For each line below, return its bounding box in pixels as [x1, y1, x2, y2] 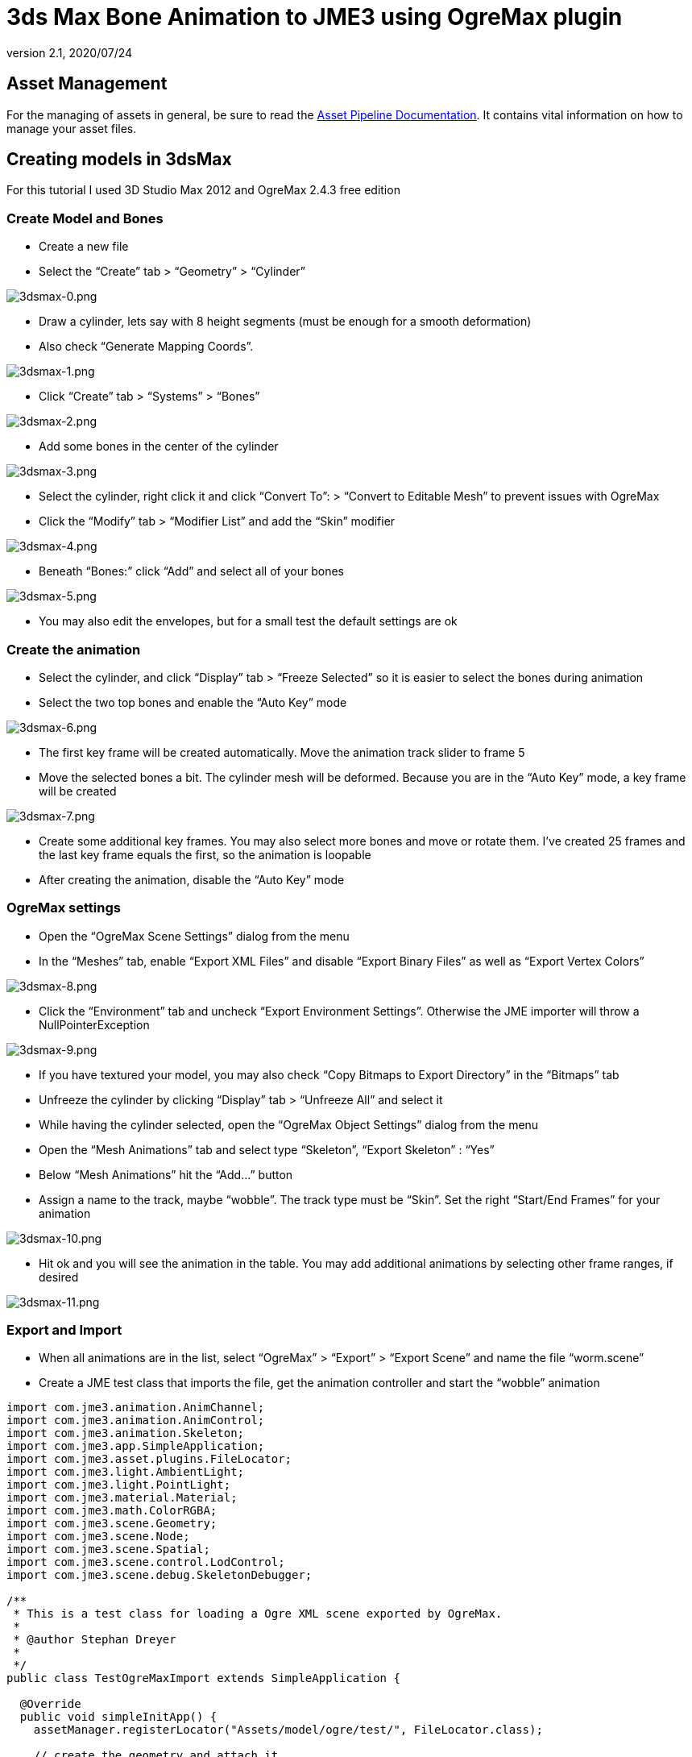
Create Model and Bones [6, 210, 164, 226]
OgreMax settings [6, 899, 121, 916]
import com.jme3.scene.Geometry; [6, 1517, 218, 1531]
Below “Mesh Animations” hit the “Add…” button [39, 1167, 293, 1182]
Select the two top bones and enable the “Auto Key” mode [39, 695, 347, 709]
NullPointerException [39, 1017, 150, 1032]
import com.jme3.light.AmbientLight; [6, 1465, 245, 1479]
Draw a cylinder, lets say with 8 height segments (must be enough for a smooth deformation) [39, 314, 532, 329]
